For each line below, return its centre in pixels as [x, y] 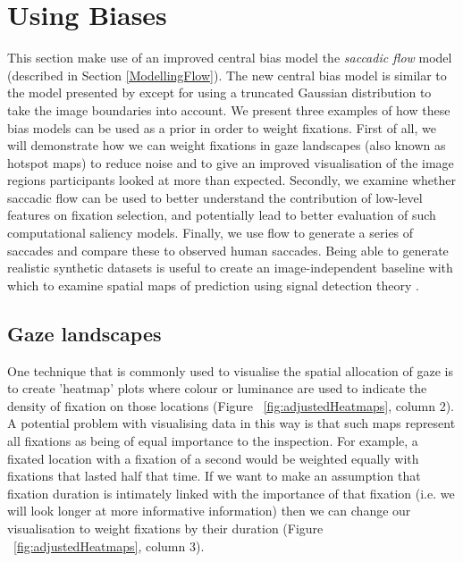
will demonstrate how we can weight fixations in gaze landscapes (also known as [227, 145]
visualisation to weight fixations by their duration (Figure [165, 528]
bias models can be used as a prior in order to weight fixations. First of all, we [222, 127]
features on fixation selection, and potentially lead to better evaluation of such [222, 215]
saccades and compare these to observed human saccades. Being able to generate [228, 250]
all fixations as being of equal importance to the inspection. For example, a [213, 441]
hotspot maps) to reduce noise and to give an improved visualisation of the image [231, 162]
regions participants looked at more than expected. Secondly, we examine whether [231, 180]
